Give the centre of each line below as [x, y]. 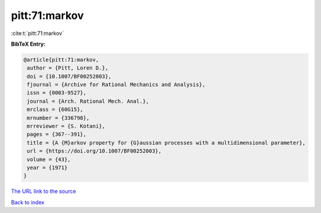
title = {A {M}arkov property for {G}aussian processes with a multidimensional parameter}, [166, 143]
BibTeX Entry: [28, 44]
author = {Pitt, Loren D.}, [68, 68]
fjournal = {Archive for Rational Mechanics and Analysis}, [116, 85]
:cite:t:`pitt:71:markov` [37, 33]
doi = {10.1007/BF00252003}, [69, 76]
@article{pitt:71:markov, [61, 60]
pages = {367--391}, [57, 134]
